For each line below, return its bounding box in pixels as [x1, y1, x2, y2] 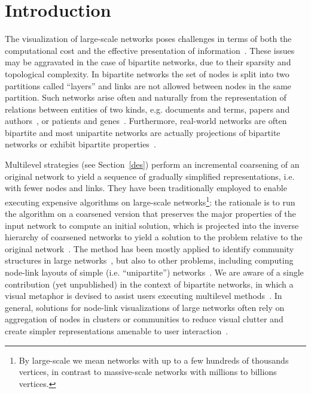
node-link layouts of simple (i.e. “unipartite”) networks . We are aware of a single [5, 266, 304, 279]
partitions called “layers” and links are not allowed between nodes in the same [5, 79, 291, 92]
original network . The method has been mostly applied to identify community [5, 242, 294, 255]
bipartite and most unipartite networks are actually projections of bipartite [5, 126, 280, 138]
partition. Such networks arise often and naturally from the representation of [5, 91, 286, 104]
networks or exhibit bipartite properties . [5, 138, 156, 150]
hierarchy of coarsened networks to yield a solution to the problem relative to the [5, 231, 303, 243]
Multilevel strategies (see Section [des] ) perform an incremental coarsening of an [5, 158, 300, 171]
